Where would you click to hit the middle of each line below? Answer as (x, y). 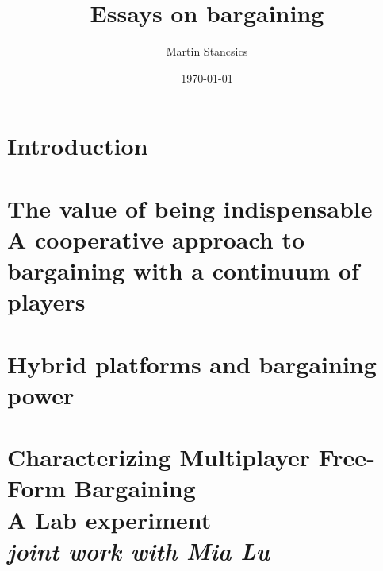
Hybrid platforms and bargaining (192, 363)
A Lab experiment (109, 519)
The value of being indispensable (190, 208)
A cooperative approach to (156, 239)
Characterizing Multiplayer (159, 457)
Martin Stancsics (207, 51)
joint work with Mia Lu (139, 550)
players (46, 301)
